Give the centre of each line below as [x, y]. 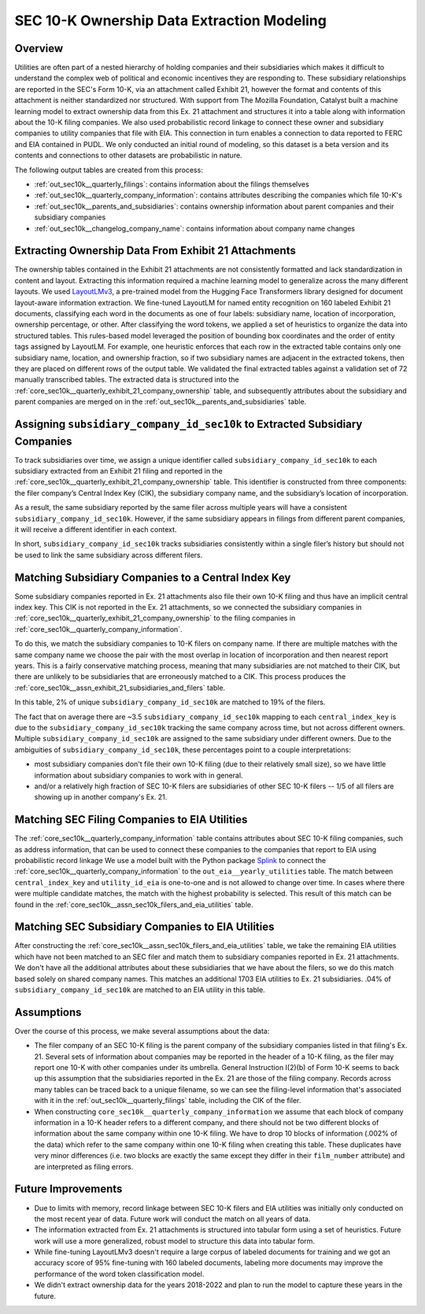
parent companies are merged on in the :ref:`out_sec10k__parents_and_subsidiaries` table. [161, 402]
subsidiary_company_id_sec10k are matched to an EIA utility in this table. [140, 990]
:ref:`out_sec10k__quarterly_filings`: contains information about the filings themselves [172, 184]
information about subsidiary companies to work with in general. [139, 775]
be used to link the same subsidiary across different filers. [109, 555]
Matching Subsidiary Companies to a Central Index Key [153, 577]
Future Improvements [68, 1189]
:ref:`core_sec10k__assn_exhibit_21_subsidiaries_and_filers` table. [120, 688]
